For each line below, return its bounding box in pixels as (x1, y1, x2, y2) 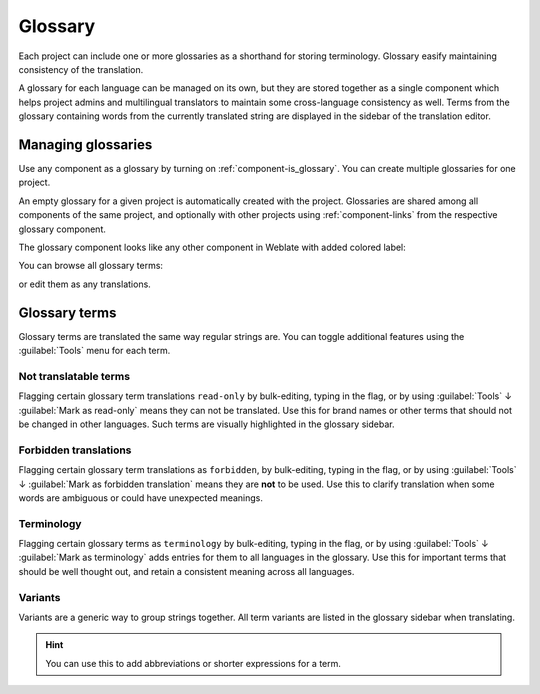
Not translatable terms (18, 369, 130, 383)
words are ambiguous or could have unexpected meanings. (18, 491, 264, 504)
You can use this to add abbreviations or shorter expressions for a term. (45, 657, 342, 669)
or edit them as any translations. (18, 278, 152, 290)
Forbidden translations (18, 443, 132, 457)
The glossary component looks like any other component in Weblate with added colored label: (18, 241, 407, 253)
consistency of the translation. (18, 63, 144, 75)
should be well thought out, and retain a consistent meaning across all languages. (18, 565, 355, 577)
